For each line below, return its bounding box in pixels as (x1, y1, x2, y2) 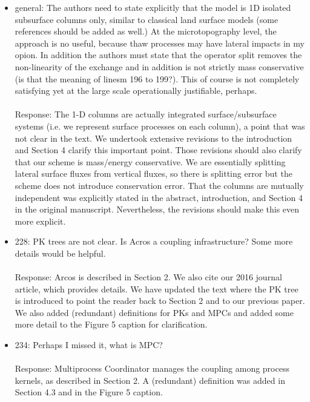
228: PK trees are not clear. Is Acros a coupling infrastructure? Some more (15, 235, 293, 248)
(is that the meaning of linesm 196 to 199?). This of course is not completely (15, 72, 300, 85)
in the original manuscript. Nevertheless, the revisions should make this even (15, 203, 300, 216)
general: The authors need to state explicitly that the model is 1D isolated (15, 1, 291, 13)
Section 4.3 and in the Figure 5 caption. (15, 386, 163, 398)
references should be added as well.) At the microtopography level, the (15, 25, 277, 38)
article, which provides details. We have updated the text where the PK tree (15, 282, 298, 295)
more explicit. (15, 214, 66, 227)
